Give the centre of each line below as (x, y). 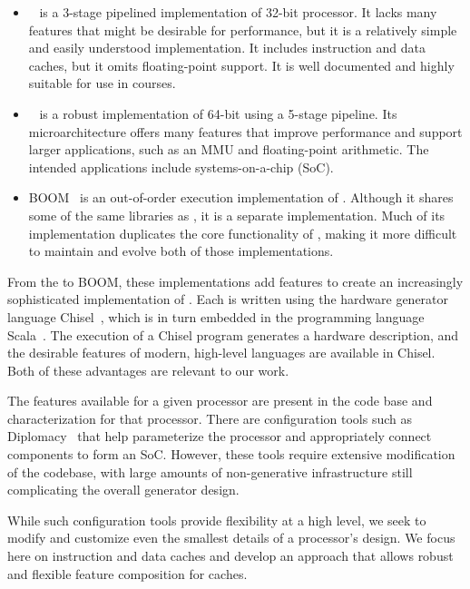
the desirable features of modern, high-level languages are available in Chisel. (221, 353)
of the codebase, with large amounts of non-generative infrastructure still (210, 471)
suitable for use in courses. (102, 83)
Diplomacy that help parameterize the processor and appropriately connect (220, 436)
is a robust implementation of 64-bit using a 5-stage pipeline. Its (218, 113)
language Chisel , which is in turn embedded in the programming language (216, 316)
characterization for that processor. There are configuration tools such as (210, 418)
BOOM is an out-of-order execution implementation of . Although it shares (241, 197)
